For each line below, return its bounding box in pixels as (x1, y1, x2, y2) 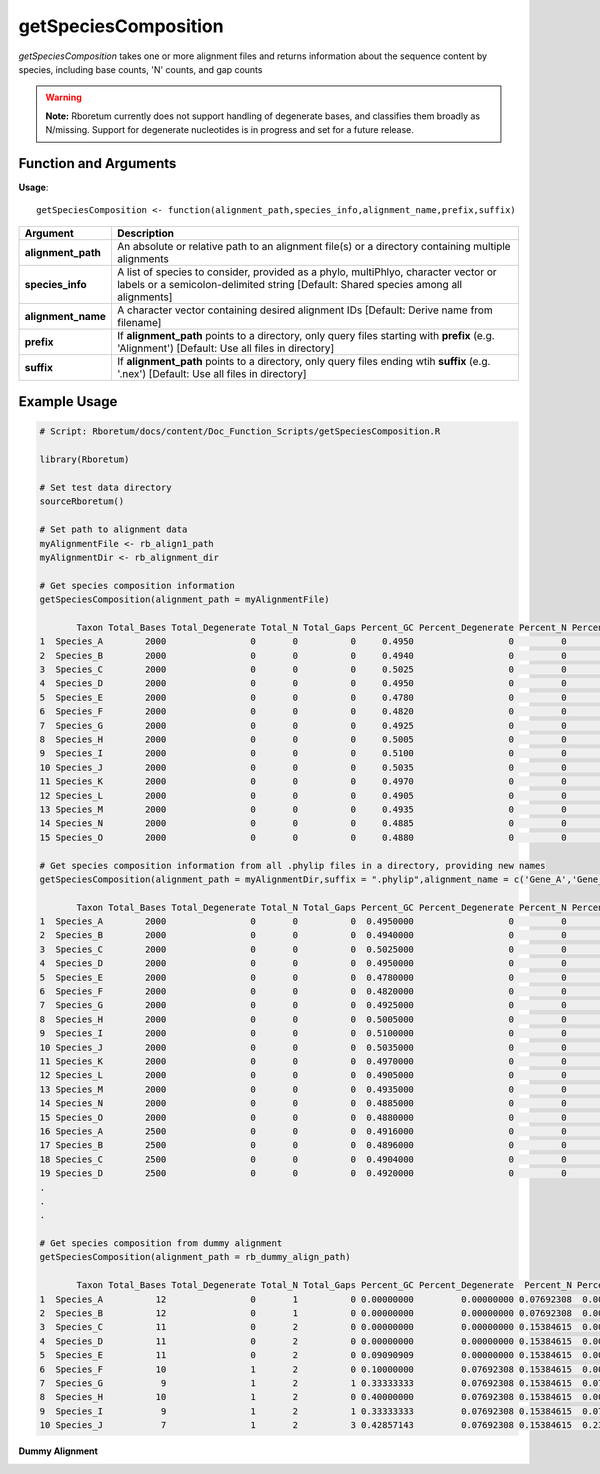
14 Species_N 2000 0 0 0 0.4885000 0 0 (39, 1098, 567, 1109)
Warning (45, 91, 82, 104)
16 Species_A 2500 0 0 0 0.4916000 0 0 (39, 1125, 567, 1137)
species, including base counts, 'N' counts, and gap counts (18, 63, 263, 75)
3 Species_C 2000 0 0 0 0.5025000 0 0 (39, 943, 567, 955)
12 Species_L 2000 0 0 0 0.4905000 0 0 (39, 1070, 567, 1081)
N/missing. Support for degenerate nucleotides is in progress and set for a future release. (45, 124, 415, 136)
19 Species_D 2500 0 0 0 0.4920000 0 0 (39, 1168, 567, 1179)
